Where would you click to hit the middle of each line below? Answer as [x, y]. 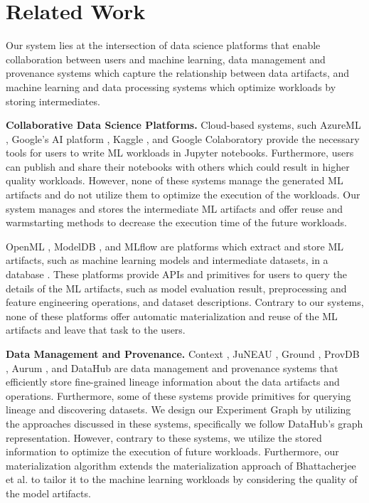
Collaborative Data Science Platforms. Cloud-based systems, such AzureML [183, 125]
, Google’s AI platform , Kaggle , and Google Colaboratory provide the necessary [183, 138]
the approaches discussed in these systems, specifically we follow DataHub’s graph [184, 423]
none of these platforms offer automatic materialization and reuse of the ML [172, 316]
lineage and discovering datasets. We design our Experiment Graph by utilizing [178, 409]
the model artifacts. [48, 493]
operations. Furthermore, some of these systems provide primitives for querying [178, 395]
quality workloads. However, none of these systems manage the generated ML [175, 180]
